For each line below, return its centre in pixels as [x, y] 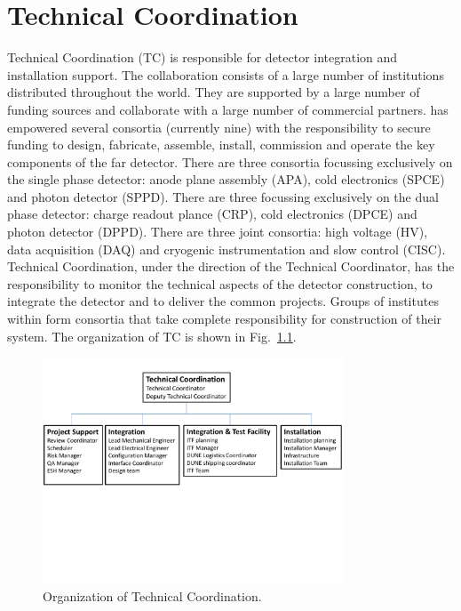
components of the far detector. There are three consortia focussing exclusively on [230, 161]
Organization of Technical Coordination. [152, 596]
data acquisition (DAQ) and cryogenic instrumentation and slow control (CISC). [227, 249]
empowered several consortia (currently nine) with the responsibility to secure [219, 127]
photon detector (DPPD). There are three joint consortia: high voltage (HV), [218, 232]
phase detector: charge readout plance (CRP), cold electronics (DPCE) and [212, 214]
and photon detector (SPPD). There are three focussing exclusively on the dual [223, 196]
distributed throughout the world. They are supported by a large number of [214, 92]
